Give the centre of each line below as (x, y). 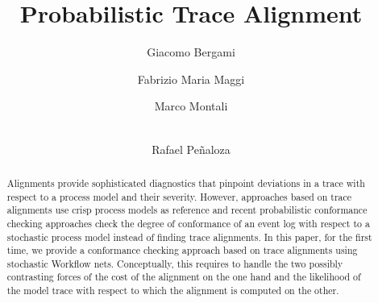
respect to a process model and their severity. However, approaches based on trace (179, 196)
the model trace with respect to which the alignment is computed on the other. (173, 291)
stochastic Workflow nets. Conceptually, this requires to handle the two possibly (175, 263)
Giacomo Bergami (191, 52)
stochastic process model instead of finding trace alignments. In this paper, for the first (189, 237)
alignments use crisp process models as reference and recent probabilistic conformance (187, 210)
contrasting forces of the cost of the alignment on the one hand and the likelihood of (184, 277)
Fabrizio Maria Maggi (191, 79)
